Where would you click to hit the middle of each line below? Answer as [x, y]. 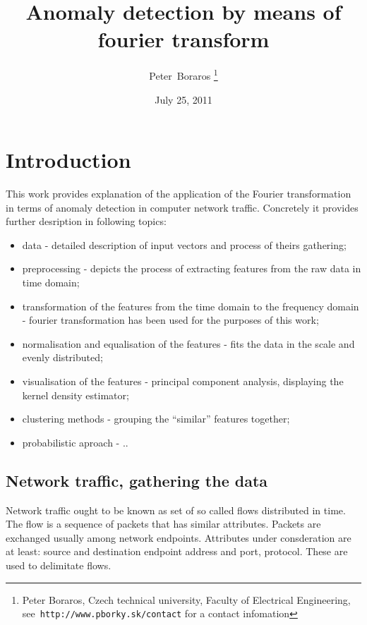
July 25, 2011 [183, 99]
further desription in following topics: [86, 221]
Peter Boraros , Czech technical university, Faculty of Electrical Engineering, [186, 599]
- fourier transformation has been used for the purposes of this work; [170, 320]
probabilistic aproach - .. [75, 442]
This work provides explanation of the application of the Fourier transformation [179, 194]
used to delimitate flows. [59, 565]
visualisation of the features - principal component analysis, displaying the [183, 381]
